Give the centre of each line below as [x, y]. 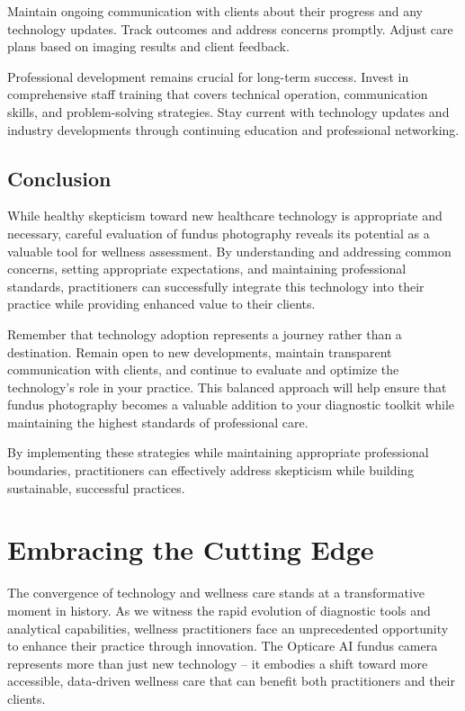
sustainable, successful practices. [96, 487]
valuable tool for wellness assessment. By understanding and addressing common [229, 251]
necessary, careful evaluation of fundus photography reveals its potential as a [219, 233]
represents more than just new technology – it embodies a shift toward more [218, 663]
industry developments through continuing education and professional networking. [233, 129]
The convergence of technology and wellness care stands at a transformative [216, 593]
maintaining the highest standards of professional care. [158, 422]
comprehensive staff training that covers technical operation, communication [218, 94]
